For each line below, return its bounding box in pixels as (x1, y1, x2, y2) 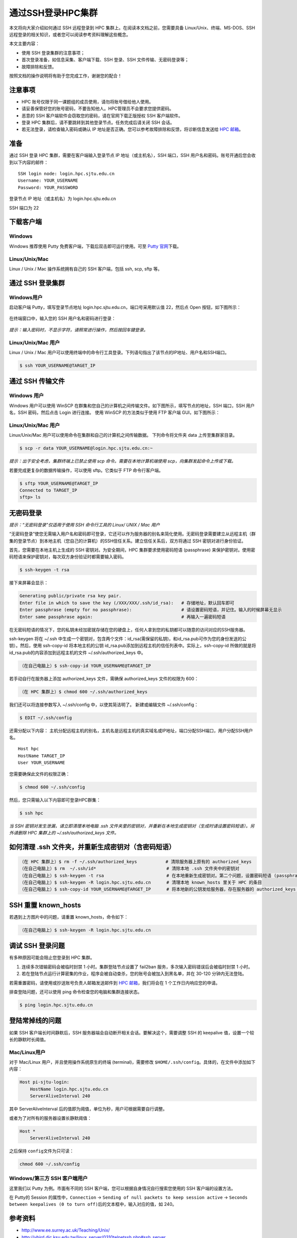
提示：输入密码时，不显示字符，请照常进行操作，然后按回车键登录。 (9, 327, 148, 333)
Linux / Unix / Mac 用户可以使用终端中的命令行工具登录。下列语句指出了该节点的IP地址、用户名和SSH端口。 (9, 349, 230, 355)
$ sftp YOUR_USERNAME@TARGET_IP (19, 480, 99, 486)
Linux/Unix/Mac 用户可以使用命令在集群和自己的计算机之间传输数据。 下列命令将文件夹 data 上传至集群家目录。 (9, 432, 238, 438)
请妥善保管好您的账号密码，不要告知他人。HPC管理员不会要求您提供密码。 (21, 105, 174, 111)
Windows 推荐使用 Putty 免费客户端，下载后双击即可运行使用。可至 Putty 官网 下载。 (9, 243, 182, 249)
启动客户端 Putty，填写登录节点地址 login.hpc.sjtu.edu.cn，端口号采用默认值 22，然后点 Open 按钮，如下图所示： (9, 305, 241, 310)
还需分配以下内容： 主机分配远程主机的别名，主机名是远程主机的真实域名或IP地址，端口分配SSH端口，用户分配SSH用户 (9, 727, 253, 733)
